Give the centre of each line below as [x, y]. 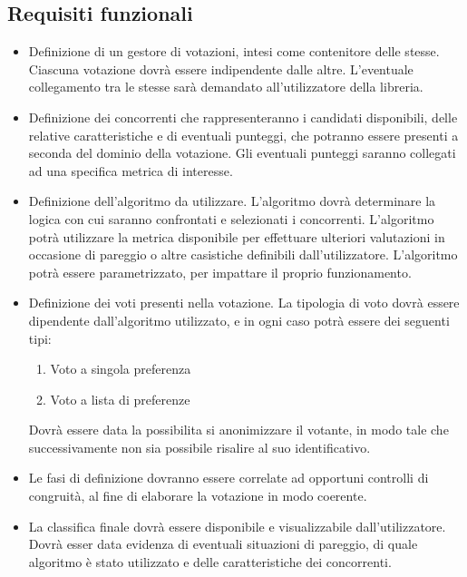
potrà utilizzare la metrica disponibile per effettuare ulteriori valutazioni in [237, 236]
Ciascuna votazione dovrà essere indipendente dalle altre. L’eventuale [221, 68]
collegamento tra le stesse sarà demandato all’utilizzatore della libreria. [226, 87]
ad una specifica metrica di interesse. [131, 170]
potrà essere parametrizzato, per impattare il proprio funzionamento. [220, 272]
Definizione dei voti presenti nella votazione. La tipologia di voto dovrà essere [244, 303]
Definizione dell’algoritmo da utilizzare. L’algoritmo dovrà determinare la [232, 201]
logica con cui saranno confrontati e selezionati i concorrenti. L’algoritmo [231, 218]
